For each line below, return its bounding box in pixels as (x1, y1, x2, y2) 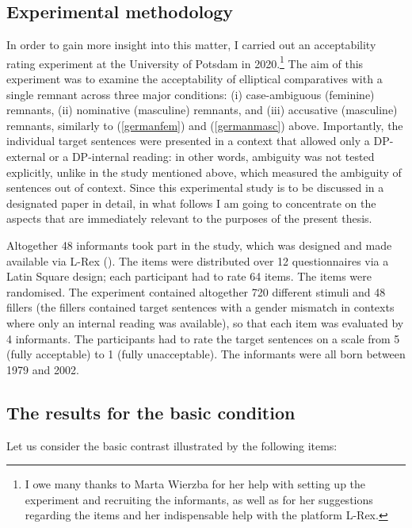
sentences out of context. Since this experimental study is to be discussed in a (6, 179, 384, 196)
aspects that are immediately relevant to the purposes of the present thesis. (6, 210, 372, 227)
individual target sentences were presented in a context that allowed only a (6, 132, 370, 149)
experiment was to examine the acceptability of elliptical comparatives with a (6, 71, 383, 87)
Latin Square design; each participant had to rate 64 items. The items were (6, 268, 372, 285)
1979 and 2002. (6, 361, 79, 377)
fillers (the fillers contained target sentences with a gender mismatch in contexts (6, 299, 395, 316)
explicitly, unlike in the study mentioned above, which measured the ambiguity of (6, 163, 402, 180)
